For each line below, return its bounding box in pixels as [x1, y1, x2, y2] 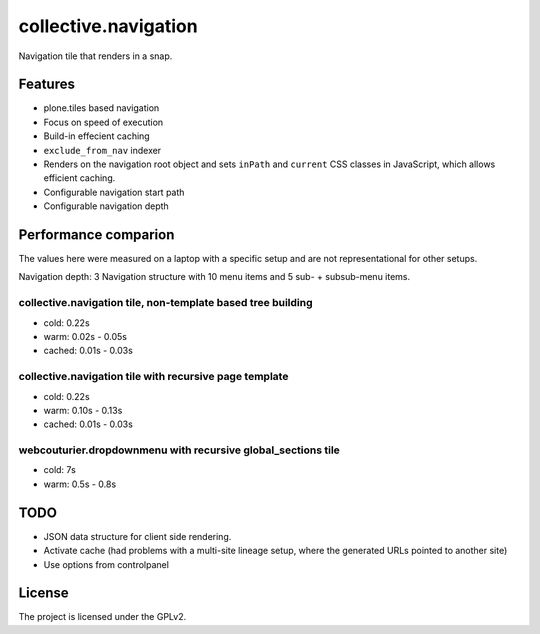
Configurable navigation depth [43, 200, 169, 212]
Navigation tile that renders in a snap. [18, 50, 173, 62]
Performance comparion [18, 226, 175, 243]
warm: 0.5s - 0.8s [43, 478, 117, 490]
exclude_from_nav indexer [43, 144, 162, 156]
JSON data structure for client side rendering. [43, 530, 232, 542]
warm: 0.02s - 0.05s [43, 331, 127, 343]
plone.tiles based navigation [43, 102, 160, 114]
